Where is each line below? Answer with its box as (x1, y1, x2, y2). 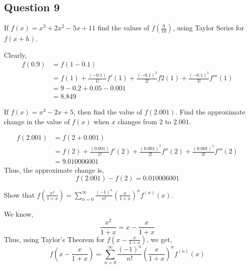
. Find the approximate (175, 107, 246, 117)
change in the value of (4, 116, 70, 126)
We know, (4, 208, 33, 219)
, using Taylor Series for (173, 22, 245, 33)
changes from (118, 116, 157, 126)
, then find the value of (73, 107, 142, 117)
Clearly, (4, 49, 27, 60)
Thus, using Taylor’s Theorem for (4, 234, 105, 244)
